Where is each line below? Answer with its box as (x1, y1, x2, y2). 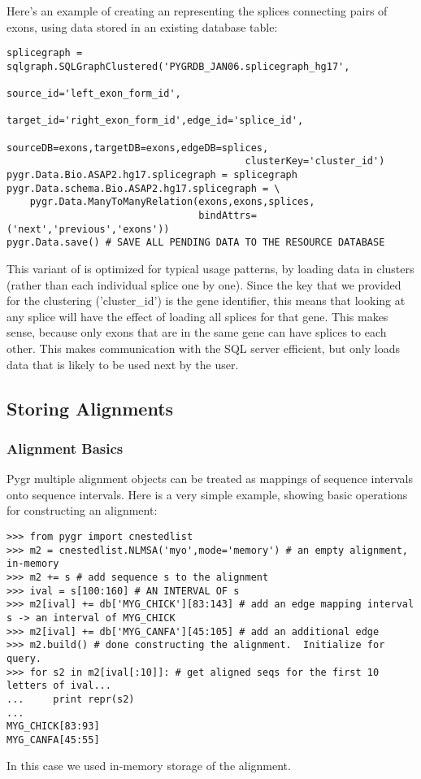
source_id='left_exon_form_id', (7, 88, 181, 100)
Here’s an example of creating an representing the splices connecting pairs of (7, 2, 388, 19)
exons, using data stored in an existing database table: (7, 18, 278, 35)
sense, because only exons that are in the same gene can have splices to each (7, 324, 387, 341)
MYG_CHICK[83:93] (7, 720, 100, 733)
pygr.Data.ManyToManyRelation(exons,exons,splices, (29, 196, 315, 208)
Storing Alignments (7, 395, 174, 420)
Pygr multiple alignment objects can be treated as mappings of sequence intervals (7, 470, 414, 487)
